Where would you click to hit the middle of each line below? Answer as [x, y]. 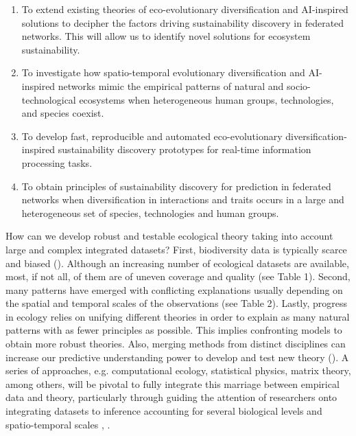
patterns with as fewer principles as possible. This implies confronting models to [174, 330]
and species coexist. [63, 113]
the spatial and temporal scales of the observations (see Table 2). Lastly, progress [177, 303]
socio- [299, 85]
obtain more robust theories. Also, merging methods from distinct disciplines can [176, 344]
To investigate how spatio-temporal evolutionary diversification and [163, 72]
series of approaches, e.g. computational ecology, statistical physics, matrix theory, [178, 370]
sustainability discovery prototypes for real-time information [185, 149]
